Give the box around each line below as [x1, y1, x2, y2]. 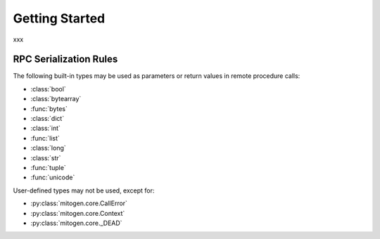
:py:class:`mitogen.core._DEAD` [30, 219, 122, 227]
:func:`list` [30, 134, 60, 142]
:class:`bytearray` [30, 95, 82, 103]
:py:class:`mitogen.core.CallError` [30, 199, 128, 207]
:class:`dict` [30, 115, 65, 123]
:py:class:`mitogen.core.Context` [30, 209, 125, 217]
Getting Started [13, 11, 106, 26]
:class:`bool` [30, 84, 66, 93]
